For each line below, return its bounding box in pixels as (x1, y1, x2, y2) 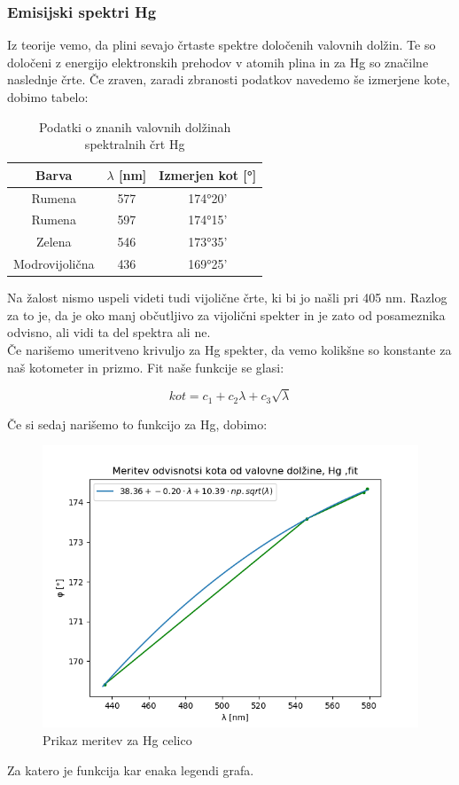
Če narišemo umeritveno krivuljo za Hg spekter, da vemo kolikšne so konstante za (7, 341, 452, 359)
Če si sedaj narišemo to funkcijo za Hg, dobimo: (7, 414, 268, 433)
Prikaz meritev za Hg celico (43, 731, 192, 750)
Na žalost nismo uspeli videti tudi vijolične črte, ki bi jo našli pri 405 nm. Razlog (7, 288, 447, 307)
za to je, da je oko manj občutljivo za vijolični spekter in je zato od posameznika (7, 305, 446, 324)
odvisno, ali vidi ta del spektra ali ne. (7, 323, 211, 341)
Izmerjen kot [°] (159, 165, 257, 184)
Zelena (35, 232, 72, 251)
